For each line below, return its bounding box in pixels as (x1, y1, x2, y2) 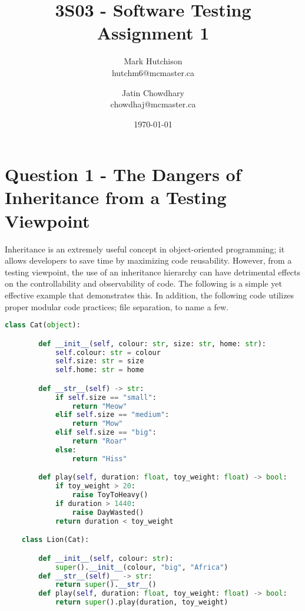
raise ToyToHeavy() (72, 491, 148, 500)
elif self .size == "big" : (55, 428, 157, 437)
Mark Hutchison (124, 55, 183, 67)
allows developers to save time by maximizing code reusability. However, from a (5, 254, 292, 267)
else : (55, 445, 77, 454)
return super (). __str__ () (55, 580, 157, 589)
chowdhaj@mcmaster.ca (110, 98, 196, 110)
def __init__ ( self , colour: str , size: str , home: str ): (38, 339, 266, 348)
